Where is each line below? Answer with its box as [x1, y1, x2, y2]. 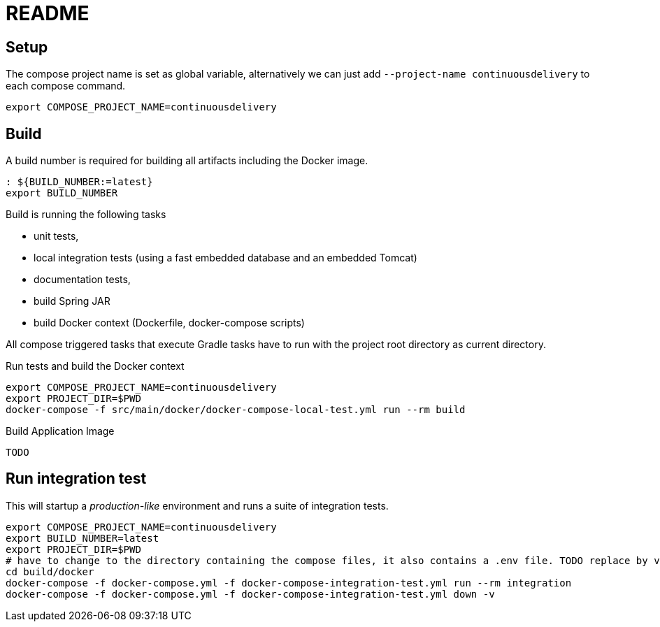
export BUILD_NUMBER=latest [6, 532, 159, 544]
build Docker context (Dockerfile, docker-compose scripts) [34, 317, 305, 329]
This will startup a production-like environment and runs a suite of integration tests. [6, 499, 389, 512]
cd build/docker [6, 565, 94, 577]
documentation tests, [34, 273, 131, 286]
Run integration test [6, 470, 147, 488]
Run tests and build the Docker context [6, 360, 185, 373]
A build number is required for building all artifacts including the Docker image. [6, 154, 368, 167]
